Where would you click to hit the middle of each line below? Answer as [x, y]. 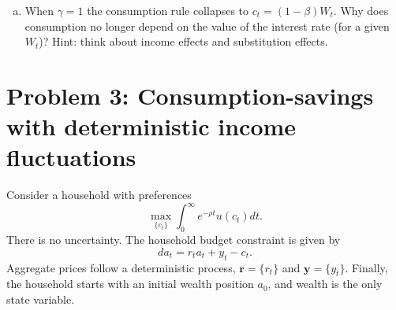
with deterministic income [151, 126]
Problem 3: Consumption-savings [190, 95]
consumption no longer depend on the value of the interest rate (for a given [207, 26]
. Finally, [366, 267]
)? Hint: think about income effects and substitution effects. [183, 41]
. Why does [361, 10]
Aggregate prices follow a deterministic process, [121, 267]
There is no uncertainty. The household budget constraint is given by [174, 240]
